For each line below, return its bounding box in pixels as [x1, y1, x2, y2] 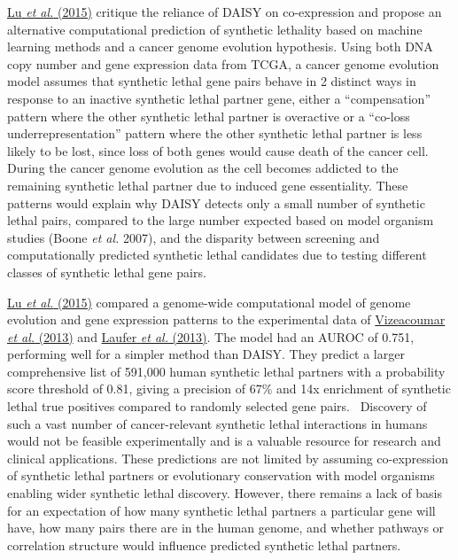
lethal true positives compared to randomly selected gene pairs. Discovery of [7, 397, 427, 416]
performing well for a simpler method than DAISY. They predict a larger [7, 345, 405, 363]
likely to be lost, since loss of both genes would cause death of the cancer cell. [7, 141, 429, 159]
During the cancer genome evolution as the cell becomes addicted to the [7, 159, 399, 177]
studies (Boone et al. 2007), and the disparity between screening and [7, 228, 380, 246]
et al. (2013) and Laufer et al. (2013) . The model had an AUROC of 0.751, [7, 327, 415, 346]
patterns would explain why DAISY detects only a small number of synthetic [7, 193, 425, 212]
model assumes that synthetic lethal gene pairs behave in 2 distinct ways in [7, 72, 416, 90]
